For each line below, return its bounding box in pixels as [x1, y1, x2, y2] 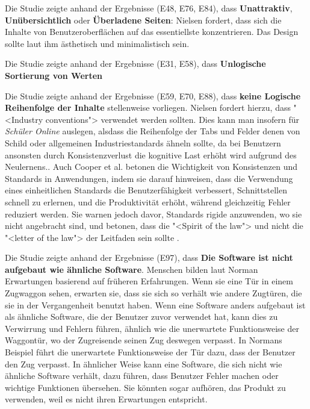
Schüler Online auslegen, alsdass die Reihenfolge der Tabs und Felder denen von [5, 125, 300, 137]
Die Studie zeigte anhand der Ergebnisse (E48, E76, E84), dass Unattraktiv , [5, 2, 293, 14]
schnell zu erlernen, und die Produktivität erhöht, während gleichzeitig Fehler [5, 195, 291, 208]
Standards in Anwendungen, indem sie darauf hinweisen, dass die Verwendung [5, 172, 293, 184]
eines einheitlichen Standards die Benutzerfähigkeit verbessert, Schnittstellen [5, 184, 287, 196]
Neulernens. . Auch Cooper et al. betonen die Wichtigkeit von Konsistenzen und [5, 160, 298, 173]
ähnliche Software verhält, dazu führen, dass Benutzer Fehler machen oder [5, 369, 279, 382]
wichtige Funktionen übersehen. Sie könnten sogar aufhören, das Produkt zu [5, 381, 286, 393]
